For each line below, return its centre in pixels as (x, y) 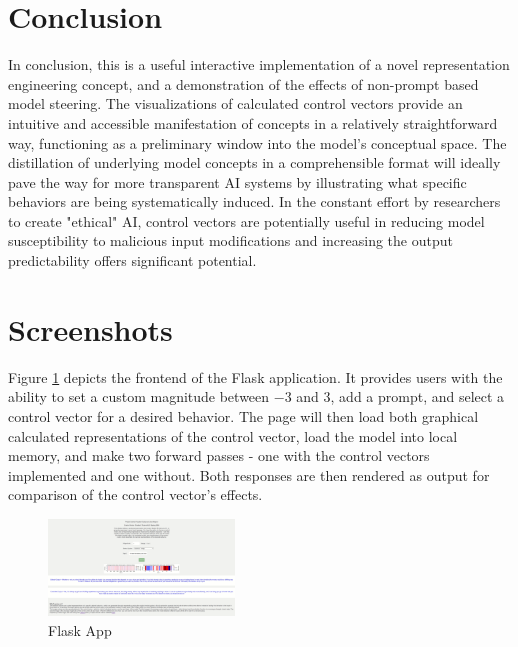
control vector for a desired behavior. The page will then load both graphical (243, 415)
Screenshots (90, 328)
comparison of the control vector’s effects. (135, 494)
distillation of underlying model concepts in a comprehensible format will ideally (254, 162)
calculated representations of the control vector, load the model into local (233, 435)
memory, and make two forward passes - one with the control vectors (219, 455)
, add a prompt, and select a (417, 396)
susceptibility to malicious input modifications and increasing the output (230, 240)
